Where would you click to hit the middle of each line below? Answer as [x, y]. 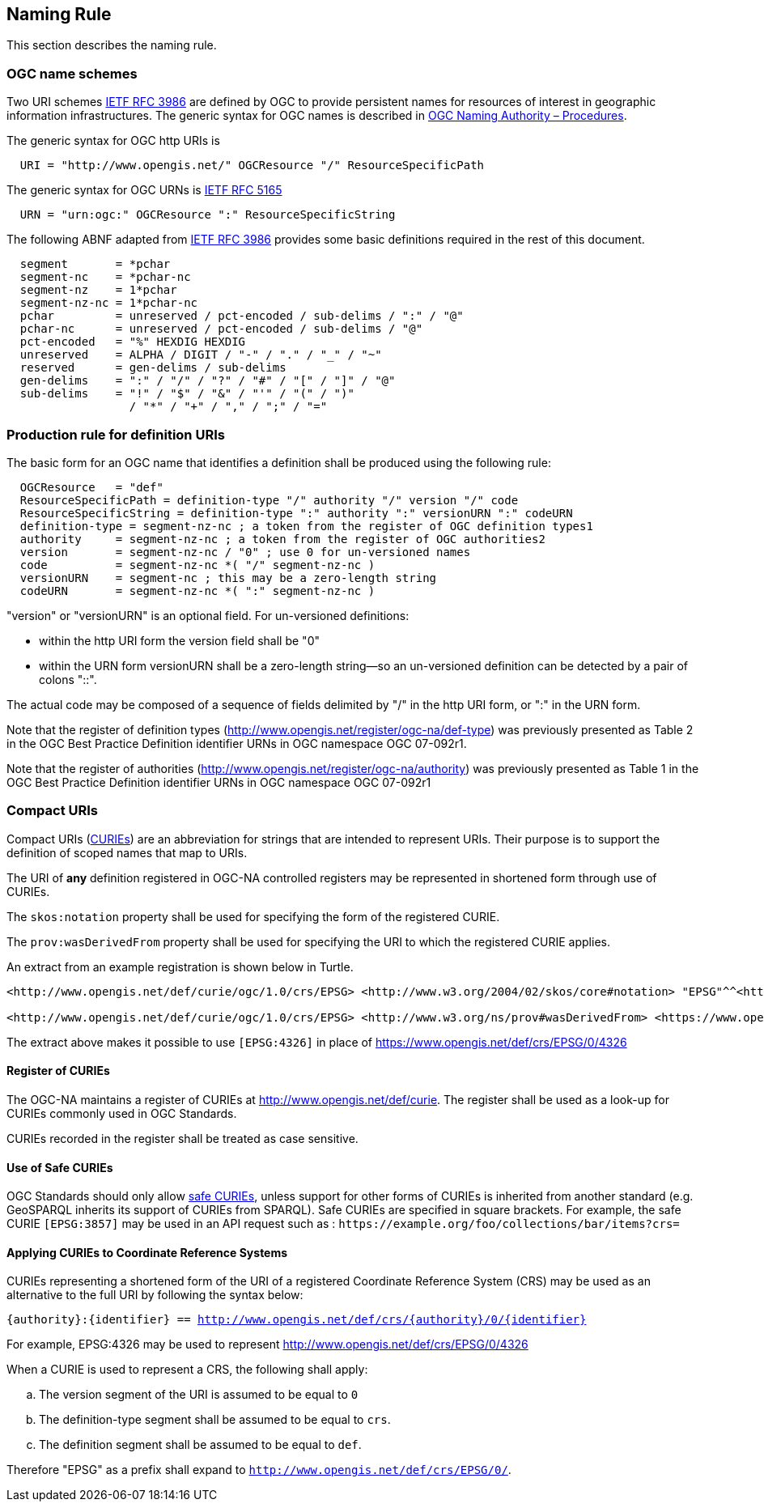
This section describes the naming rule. [112, 45]
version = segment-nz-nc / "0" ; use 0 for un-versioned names [245, 552]
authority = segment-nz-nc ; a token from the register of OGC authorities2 [282, 539]
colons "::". [68, 679]
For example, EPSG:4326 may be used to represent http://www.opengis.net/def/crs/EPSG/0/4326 [267, 1344]
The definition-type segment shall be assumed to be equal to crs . [215, 1420]
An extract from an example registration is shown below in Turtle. [180, 966]
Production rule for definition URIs [116, 434]
